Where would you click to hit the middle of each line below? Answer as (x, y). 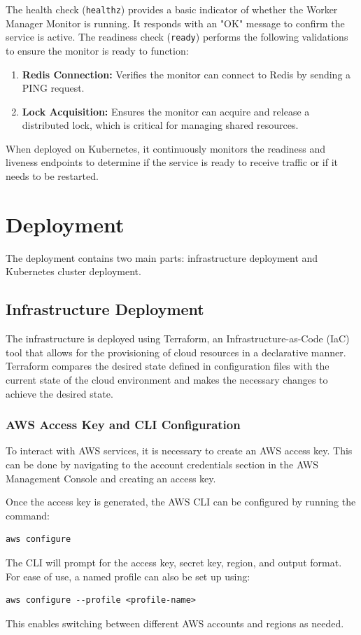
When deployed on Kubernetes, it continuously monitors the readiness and (166, 148)
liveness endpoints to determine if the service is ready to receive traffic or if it (172, 162)
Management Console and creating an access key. (111, 478)
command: (28, 515)
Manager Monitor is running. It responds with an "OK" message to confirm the (175, 23)
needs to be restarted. (52, 176)
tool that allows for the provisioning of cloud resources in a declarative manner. (176, 352)
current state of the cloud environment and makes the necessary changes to (167, 379)
